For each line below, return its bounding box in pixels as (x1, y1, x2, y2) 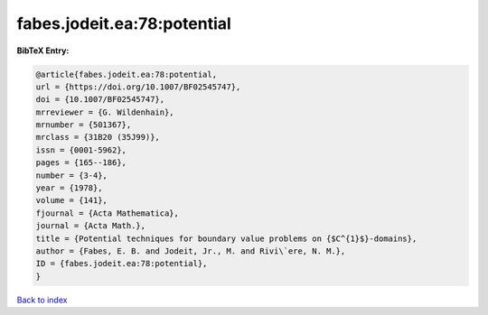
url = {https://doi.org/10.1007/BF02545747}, (35, 81, 241, 92)
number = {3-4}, (35, 170, 108, 181)
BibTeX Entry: (16, 45, 70, 56)
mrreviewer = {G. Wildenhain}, (35, 107, 175, 117)
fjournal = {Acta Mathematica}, (35, 208, 180, 218)
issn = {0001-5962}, (35, 144, 127, 155)
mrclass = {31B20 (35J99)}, (35, 132, 160, 143)
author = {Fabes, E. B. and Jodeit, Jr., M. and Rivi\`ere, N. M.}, (35, 246, 346, 256)
